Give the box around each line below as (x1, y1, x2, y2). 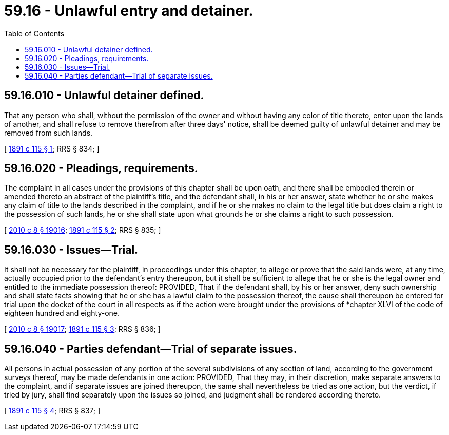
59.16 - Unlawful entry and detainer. (4, 2, 253, 20)
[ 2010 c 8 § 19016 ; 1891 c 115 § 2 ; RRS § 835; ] (4, 225, 161, 235)
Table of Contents (4, 29, 65, 38)
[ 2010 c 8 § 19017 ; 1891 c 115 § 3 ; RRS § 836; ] (4, 325, 161, 334)
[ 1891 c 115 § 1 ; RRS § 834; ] (4, 144, 100, 153)
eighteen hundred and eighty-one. (4, 309, 120, 318)
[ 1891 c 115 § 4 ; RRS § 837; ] (4, 406, 101, 415)
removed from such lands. (4, 128, 93, 137)
